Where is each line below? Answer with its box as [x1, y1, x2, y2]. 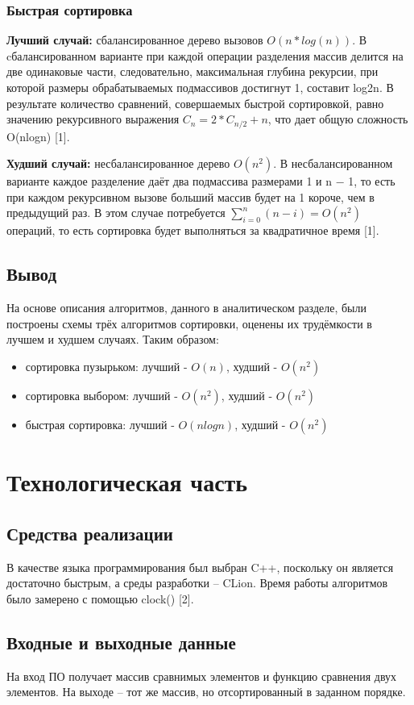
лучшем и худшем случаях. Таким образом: [6, 331, 219, 348]
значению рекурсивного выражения [6, 111, 180, 127]
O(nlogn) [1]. [6, 127, 70, 144]
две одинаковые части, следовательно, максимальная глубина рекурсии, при [6, 63, 379, 80]
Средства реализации [6, 520, 173, 545]
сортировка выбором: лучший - [25, 387, 178, 403]
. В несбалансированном [273, 155, 393, 172]
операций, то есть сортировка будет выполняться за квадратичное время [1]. [6, 222, 379, 239]
